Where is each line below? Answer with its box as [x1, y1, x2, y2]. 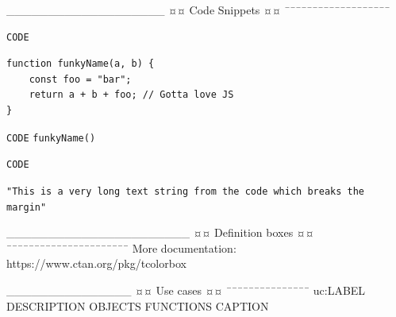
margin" [6, 201, 47, 213]
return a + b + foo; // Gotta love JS [29, 89, 234, 101]
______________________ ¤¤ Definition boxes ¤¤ [6, 224, 314, 241]
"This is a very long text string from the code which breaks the [6, 185, 365, 197]
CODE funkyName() [6, 132, 96, 144]
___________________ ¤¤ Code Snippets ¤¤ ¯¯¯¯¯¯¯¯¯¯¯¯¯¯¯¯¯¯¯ [6, 2, 390, 17]
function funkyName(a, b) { [6, 58, 155, 70]
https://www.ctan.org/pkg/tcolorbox [6, 255, 186, 272]
